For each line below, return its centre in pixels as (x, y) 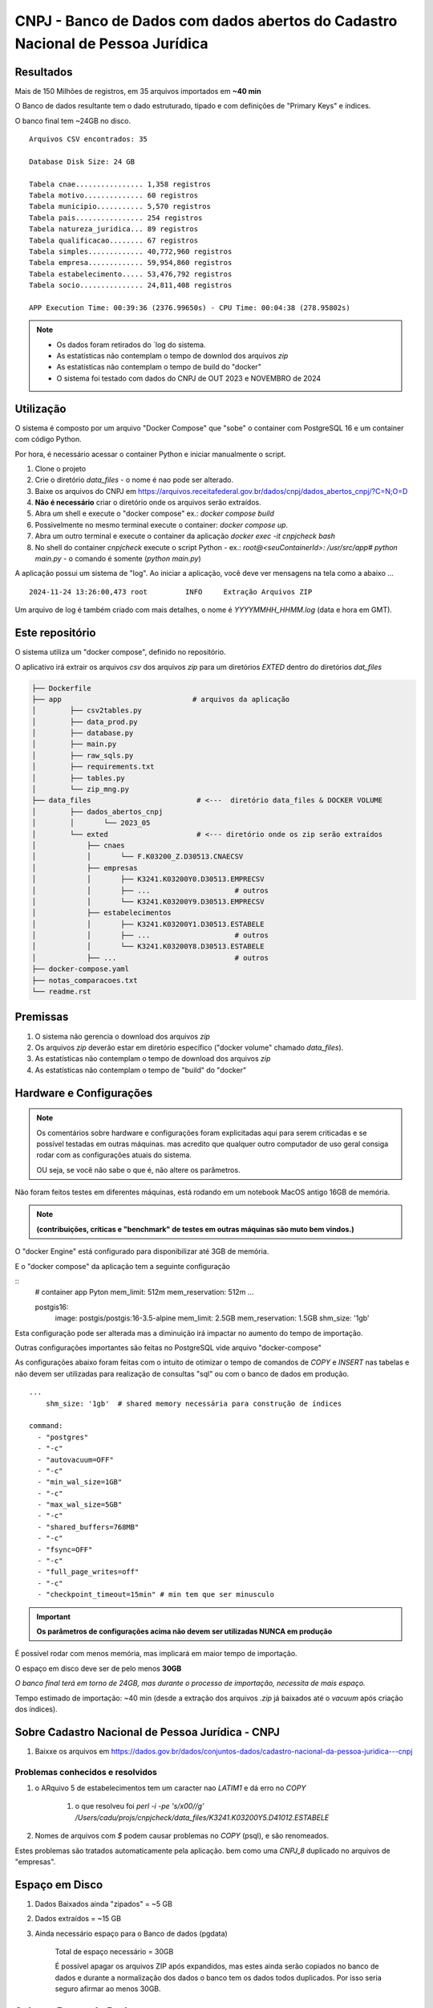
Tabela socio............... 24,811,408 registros (131, 286)
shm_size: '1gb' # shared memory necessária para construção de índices (194, 1403)
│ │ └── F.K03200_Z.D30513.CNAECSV (138, 857)
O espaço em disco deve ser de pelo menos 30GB (98, 1668)
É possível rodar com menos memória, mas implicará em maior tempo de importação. (156, 1654)
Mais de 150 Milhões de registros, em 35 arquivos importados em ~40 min (138, 91)
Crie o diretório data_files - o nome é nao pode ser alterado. (134, 480)
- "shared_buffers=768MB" (88, 1527)
